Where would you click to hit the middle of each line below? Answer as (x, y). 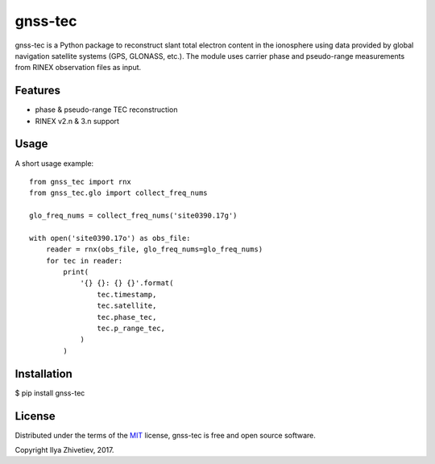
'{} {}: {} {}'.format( (127, 283)
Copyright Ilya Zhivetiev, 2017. (64, 449)
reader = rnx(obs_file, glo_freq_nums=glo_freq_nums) (154, 249)
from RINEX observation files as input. (78, 68)
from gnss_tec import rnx (81, 182)
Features (37, 91)
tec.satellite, (127, 306)
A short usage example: (54, 163)
